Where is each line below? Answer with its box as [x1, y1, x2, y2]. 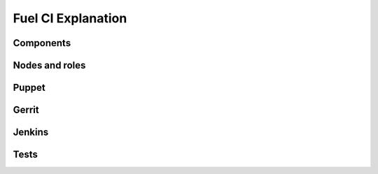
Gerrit [13, 104, 40, 116]
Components [13, 37, 71, 49]
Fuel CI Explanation [13, 10, 127, 26]
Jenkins [13, 126, 49, 138]
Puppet [13, 82, 45, 94]
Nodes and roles [13, 59, 86, 71]
